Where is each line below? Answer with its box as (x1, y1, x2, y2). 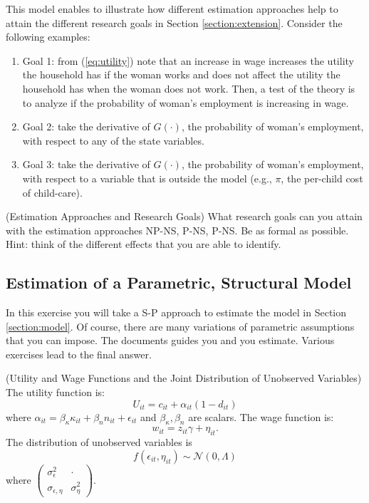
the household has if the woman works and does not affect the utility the (22, 67, 341, 82)
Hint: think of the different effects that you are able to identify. (6, 237, 281, 251)
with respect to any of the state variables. (22, 133, 204, 147)
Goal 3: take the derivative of (22, 157, 150, 172)
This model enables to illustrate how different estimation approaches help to (6, 1, 338, 16)
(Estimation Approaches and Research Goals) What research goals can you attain (6, 209, 363, 224)
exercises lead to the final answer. (6, 346, 152, 361)
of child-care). (22, 185, 83, 199)
